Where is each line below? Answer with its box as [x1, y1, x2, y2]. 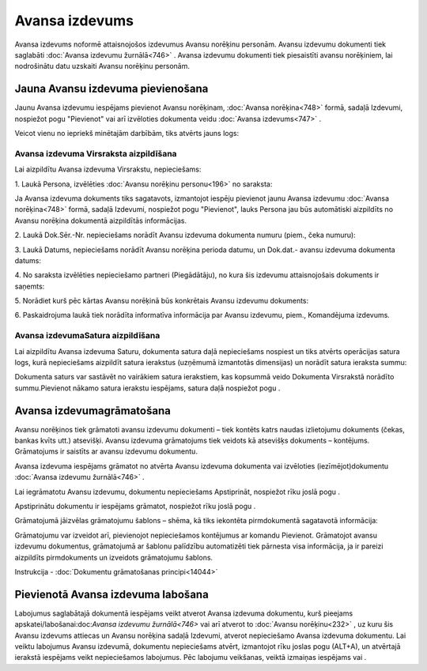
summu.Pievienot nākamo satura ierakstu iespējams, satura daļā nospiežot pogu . [14, 383, 281, 393]
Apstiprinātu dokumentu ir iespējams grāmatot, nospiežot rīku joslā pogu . [14, 502, 256, 511]
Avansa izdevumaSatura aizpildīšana [14, 330, 161, 341]
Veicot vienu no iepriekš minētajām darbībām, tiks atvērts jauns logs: [14, 129, 240, 138]
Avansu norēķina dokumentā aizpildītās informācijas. [14, 216, 187, 225]
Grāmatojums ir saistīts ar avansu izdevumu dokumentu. [14, 447, 198, 456]
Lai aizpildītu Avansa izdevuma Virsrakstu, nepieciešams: [14, 164, 202, 174]
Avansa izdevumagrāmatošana [14, 404, 172, 417]
